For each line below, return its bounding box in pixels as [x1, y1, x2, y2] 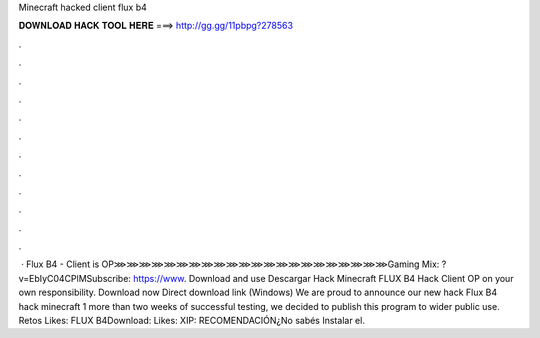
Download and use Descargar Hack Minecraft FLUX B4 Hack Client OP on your [188, 272, 514, 284]
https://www [133, 272, 185, 284]
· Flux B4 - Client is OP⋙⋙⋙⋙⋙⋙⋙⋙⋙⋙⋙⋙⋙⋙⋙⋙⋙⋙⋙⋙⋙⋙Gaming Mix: [20, 258, 440, 270]
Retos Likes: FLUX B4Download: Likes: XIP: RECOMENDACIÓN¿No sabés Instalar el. [18, 315, 365, 327]
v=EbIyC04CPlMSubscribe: [18, 272, 132, 284]
